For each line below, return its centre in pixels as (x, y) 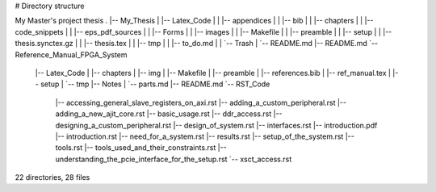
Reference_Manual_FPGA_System (71, 54)
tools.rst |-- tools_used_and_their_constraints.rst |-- (141, 148)
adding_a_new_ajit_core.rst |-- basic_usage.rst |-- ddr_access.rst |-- (169, 114)
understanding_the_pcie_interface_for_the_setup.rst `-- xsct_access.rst (174, 159)
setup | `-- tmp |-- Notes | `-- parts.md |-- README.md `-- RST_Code (155, 84)
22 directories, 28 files (52, 177)
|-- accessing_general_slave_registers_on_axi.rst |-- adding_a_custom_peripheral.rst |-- (201, 102)
